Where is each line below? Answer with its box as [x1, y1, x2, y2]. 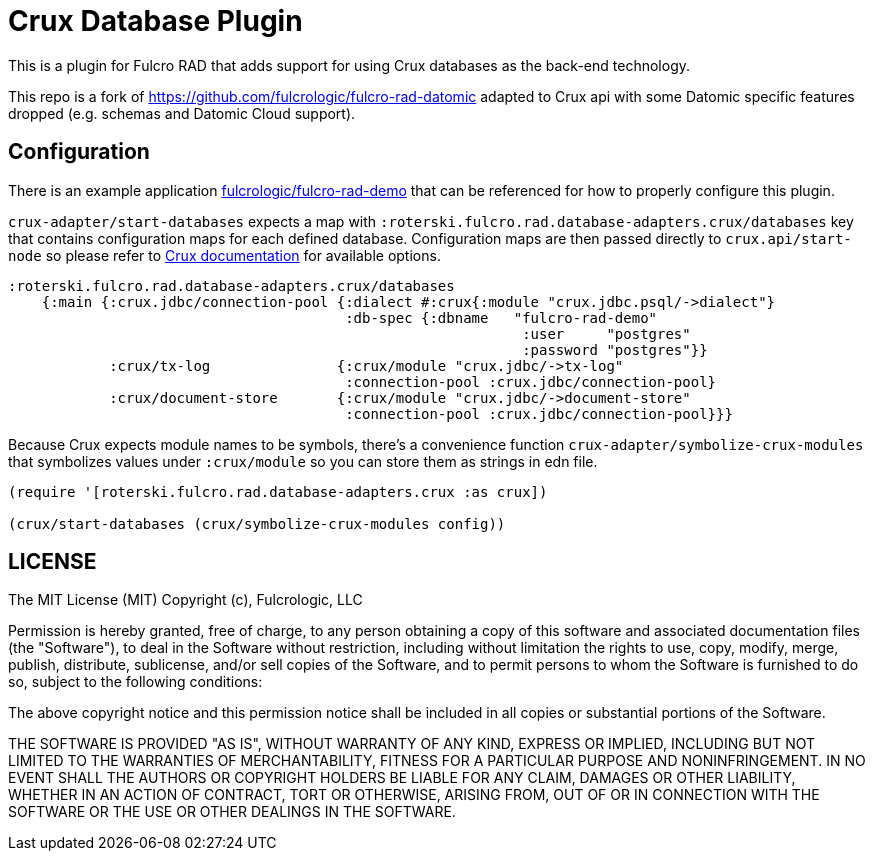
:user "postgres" [522, 325, 691, 342]
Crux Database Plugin [8, 4, 303, 38]
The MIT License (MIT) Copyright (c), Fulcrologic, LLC [8, 591, 363, 609]
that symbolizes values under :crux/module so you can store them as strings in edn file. [8, 452, 598, 470]
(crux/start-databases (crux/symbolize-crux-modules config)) [8, 515, 506, 532]
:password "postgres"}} [522, 341, 708, 358]
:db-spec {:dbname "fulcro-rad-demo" [345, 309, 658, 326]
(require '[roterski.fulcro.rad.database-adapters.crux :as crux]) [8, 483, 548, 500]
